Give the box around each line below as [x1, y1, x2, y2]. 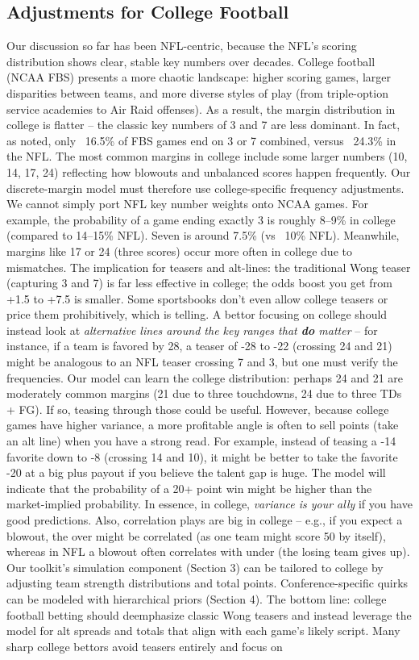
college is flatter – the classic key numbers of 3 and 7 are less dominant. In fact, [6, 116, 400, 133]
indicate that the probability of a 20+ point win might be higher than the [6, 479, 372, 496]
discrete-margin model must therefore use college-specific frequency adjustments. [6, 179, 404, 196]
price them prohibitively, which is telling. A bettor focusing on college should [6, 306, 388, 323]
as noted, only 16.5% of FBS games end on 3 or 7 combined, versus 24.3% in [6, 132, 396, 148]
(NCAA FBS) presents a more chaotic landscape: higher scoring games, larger [6, 69, 391, 86]
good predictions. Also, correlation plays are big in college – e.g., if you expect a [6, 512, 403, 528]
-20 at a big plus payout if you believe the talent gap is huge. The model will [6, 464, 386, 481]
